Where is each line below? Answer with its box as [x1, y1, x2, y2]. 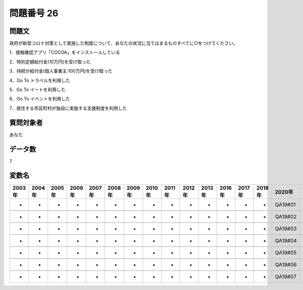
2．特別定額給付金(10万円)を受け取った [9, 59, 91, 65]
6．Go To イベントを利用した [9, 96, 70, 102]
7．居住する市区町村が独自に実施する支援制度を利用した [9, 105, 127, 111]
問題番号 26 [9, 8, 59, 19]
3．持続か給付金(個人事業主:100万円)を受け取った [9, 68, 113, 74]
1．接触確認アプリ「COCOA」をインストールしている [9, 50, 121, 56]
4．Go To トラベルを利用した [9, 77, 71, 83]
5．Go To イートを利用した [9, 86, 66, 93]
